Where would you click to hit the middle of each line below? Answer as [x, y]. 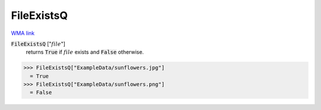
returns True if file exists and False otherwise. [85, 52]
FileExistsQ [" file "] [38, 44]
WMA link [23, 33]
